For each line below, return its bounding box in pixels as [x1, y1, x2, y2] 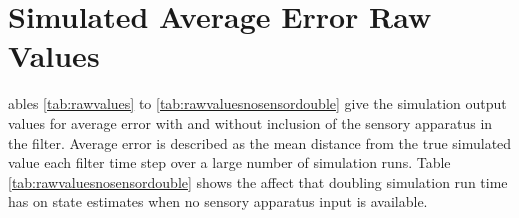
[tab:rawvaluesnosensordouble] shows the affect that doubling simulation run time [8, 171, 508, 192]
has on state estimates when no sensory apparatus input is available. [8, 191, 428, 212]
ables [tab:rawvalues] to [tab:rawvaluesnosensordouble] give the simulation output [8, 93, 507, 114]
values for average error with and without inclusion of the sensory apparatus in [8, 112, 493, 133]
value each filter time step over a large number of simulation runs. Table [8, 152, 451, 173]
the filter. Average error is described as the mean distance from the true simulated [8, 132, 512, 153]
